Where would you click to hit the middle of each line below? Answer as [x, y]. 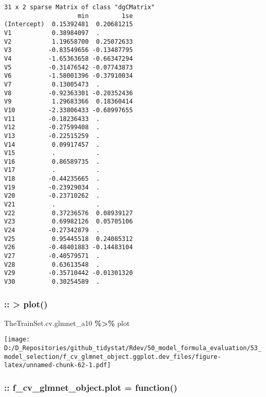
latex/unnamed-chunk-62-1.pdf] [58, 365]
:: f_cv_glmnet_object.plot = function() [91, 387]
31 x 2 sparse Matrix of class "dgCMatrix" [80, 7]
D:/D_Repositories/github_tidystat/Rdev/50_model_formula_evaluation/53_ [133, 348]
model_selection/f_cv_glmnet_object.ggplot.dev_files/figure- [113, 357]
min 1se [105, 16]
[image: [17, 340]
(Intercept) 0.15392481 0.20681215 [69, 24]
